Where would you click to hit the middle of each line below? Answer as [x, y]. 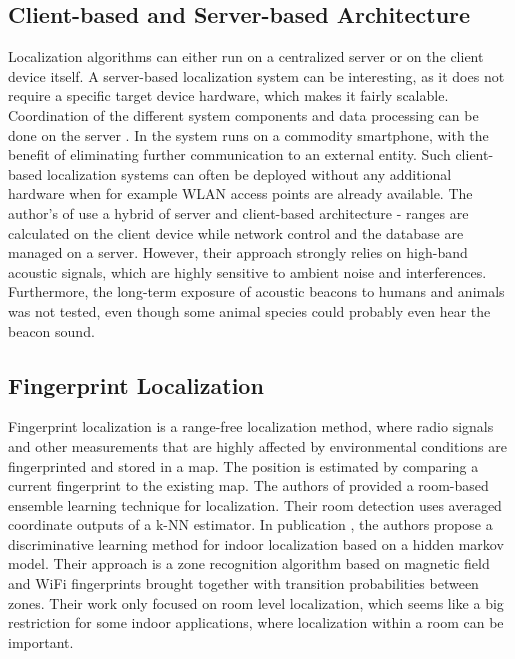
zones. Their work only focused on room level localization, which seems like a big [256, 602]
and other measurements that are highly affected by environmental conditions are [257, 445]
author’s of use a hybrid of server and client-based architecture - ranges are [238, 212]
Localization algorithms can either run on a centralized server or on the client [246, 56]
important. [41, 641]
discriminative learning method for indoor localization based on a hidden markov [256, 543]
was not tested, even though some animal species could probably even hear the [249, 310]
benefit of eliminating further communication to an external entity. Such [229, 154]
